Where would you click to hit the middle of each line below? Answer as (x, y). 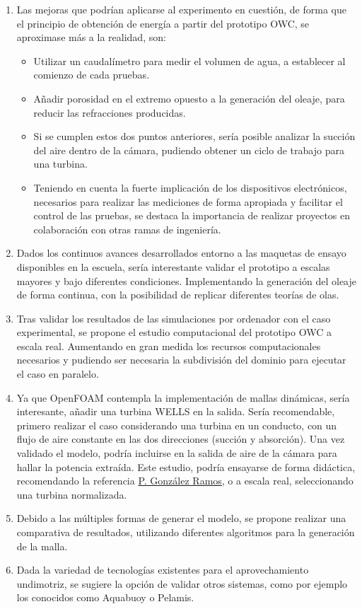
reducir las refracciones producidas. (110, 112)
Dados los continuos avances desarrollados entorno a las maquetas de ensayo (181, 253)
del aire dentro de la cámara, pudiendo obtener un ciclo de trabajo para (189, 150)
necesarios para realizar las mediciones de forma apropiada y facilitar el (188, 201)
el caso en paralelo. (58, 374)
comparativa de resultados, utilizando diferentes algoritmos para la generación (186, 532)
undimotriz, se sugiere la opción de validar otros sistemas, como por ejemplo (182, 583)
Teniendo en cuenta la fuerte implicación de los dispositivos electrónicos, (190, 187)
